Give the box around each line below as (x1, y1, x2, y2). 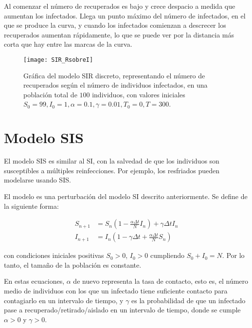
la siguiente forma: (4, 200, 59, 211)
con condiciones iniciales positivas (4, 250, 104, 260)
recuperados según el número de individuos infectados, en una (23, 80, 208, 90)
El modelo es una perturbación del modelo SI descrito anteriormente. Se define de (4, 191, 248, 201)
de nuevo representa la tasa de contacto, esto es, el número (73, 276, 249, 286)
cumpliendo (150, 250, 184, 260)
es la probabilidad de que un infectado (131, 295, 246, 305)
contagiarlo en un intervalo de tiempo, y (4, 295, 124, 305)
